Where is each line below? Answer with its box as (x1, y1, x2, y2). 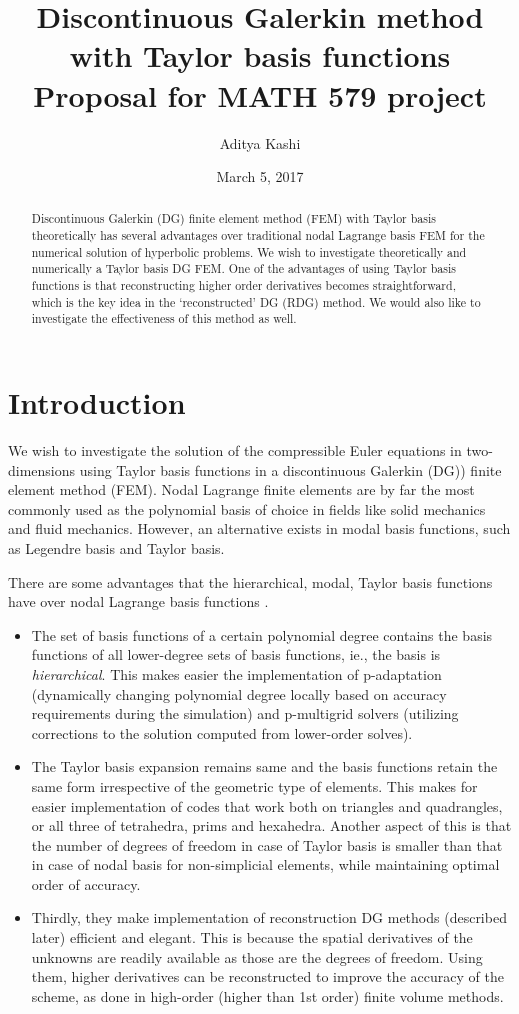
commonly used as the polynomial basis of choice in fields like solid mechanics (8, 498, 486, 519)
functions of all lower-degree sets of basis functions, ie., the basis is (31, 644, 441, 665)
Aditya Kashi (219, 132, 301, 153)
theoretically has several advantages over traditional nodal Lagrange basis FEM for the (31, 227, 485, 244)
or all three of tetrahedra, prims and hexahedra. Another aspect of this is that (31, 815, 512, 836)
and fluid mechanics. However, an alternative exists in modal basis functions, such (8, 518, 511, 539)
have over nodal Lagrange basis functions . (8, 591, 269, 612)
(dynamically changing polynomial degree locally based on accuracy (31, 683, 447, 704)
